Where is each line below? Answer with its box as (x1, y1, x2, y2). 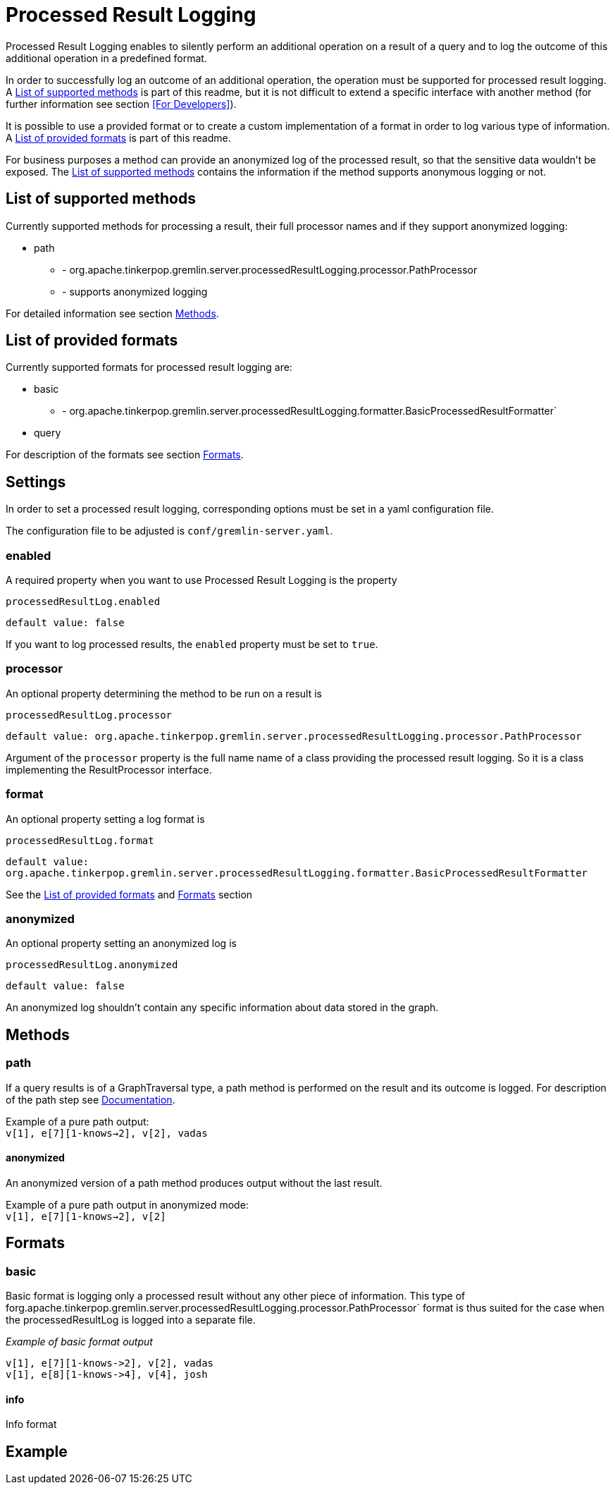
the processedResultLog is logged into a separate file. (6, 1313, 256, 1326)
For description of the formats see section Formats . (6, 448, 244, 461)
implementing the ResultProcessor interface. (6, 763, 212, 776)
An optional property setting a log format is (6, 812, 205, 825)
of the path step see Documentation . (6, 1093, 175, 1106)
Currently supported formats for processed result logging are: (6, 361, 292, 374)
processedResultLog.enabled (6, 596, 161, 608)
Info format (6, 1418, 57, 1431)
